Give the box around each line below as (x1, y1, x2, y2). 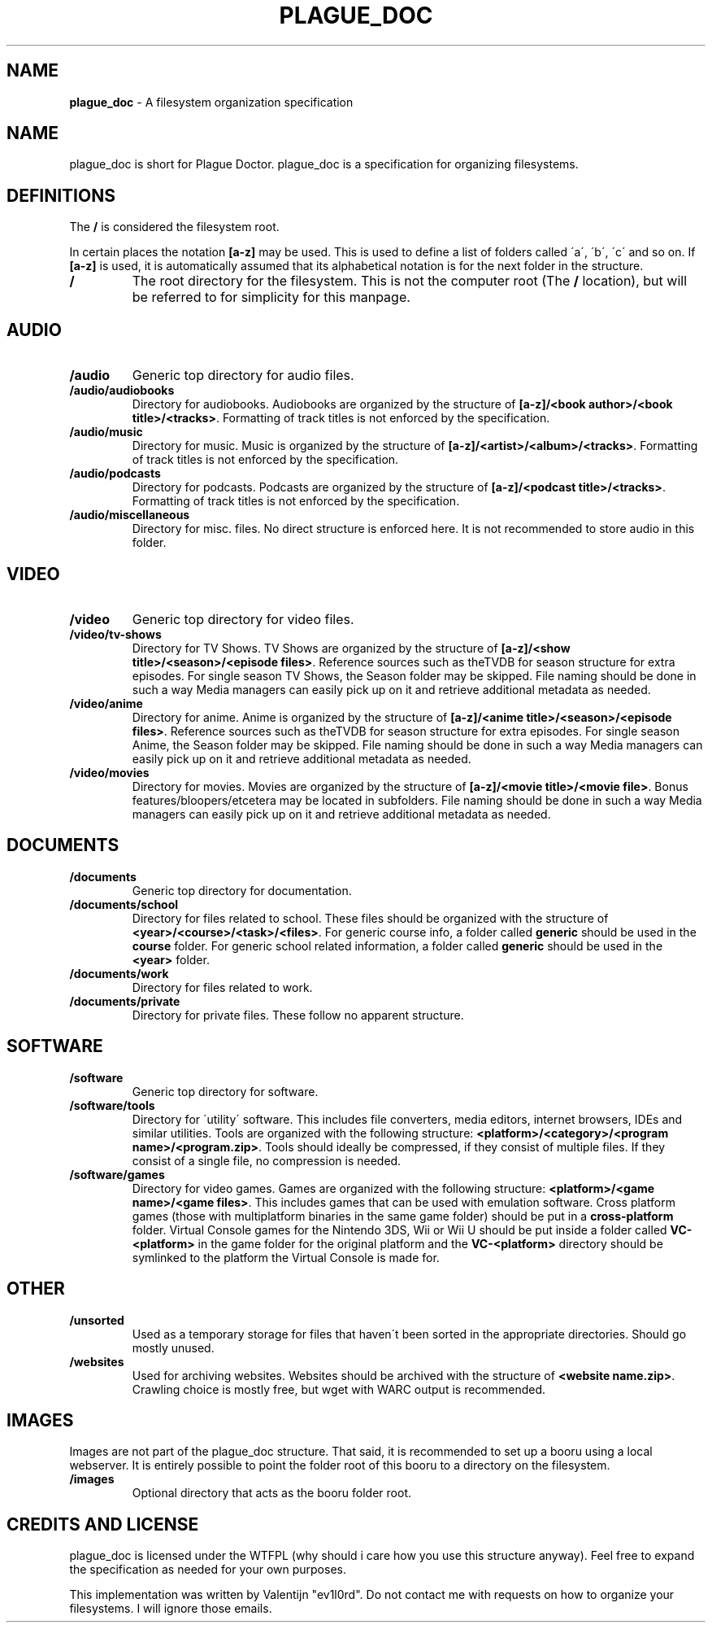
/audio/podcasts (69, 466, 161, 481)
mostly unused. (132, 1340, 215, 1355)
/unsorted (69, 1312, 124, 1327)
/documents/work (69, 966, 169, 980)
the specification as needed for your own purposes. (69, 1562, 346, 1577)
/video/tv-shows (69, 627, 162, 641)
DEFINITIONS (7, 185, 115, 206)
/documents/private (69, 994, 180, 1008)
